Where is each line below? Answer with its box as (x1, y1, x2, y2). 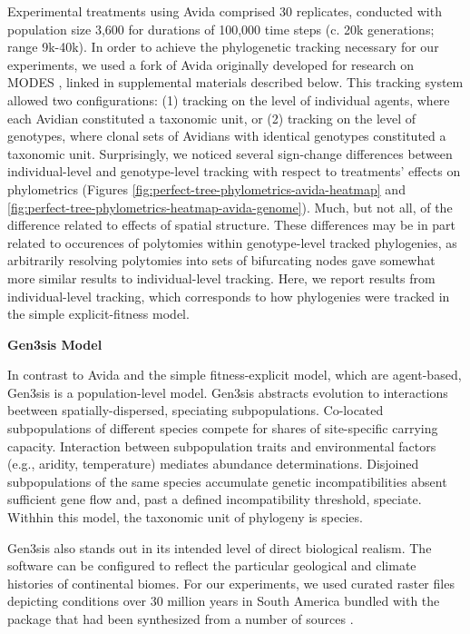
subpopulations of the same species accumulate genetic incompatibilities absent (7, 471, 447, 490)
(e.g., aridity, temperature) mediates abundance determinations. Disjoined (7, 454, 419, 473)
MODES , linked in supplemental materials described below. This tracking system (7, 73, 464, 92)
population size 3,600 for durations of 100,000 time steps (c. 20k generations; (7, 19, 435, 38)
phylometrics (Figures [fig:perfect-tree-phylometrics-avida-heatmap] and (7, 179, 406, 198)
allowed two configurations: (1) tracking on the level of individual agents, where (7, 90, 450, 109)
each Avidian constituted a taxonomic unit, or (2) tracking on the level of (7, 108, 416, 127)
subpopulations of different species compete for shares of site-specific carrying (7, 419, 438, 438)
